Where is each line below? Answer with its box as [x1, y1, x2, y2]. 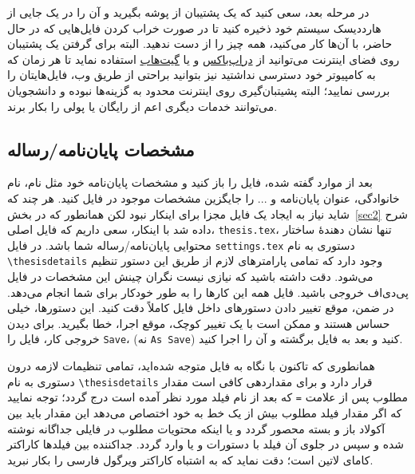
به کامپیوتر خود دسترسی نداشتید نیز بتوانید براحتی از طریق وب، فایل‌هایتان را [7, 66, 376, 83]
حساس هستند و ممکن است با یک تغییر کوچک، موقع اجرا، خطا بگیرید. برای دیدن [7, 314, 390, 331]
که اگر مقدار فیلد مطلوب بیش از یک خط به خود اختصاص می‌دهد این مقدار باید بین [7, 405, 402, 421]
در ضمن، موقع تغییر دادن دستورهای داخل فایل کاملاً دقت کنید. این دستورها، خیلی [7, 299, 394, 316]
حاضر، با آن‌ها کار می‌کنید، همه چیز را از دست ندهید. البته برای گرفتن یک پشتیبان [7, 35, 393, 52]
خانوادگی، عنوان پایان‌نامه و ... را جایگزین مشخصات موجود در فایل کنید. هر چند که [7, 189, 400, 206]
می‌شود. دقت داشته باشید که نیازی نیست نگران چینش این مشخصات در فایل [7, 268, 373, 285]
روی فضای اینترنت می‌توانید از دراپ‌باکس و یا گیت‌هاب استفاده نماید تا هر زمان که [7, 50, 400, 67]
